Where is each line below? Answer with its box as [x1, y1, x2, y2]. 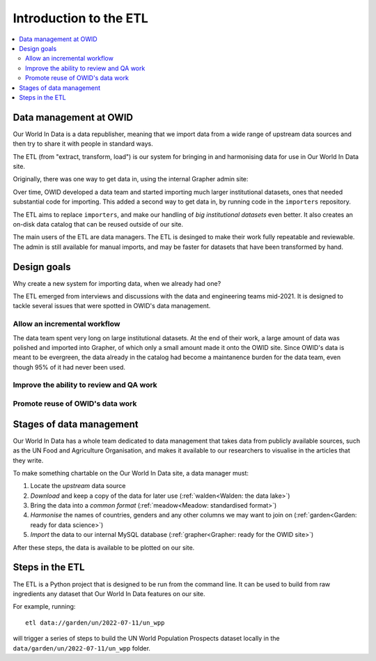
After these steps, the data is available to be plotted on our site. [13, 543, 195, 552]
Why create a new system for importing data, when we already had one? [13, 279, 221, 287]
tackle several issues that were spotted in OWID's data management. [13, 302, 211, 310]
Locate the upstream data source [30, 482, 126, 490]
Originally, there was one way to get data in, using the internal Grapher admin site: [13, 175, 249, 183]
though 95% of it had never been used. [13, 363, 125, 371]
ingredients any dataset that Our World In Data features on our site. [13, 589, 205, 598]
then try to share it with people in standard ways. [13, 139, 153, 148]
